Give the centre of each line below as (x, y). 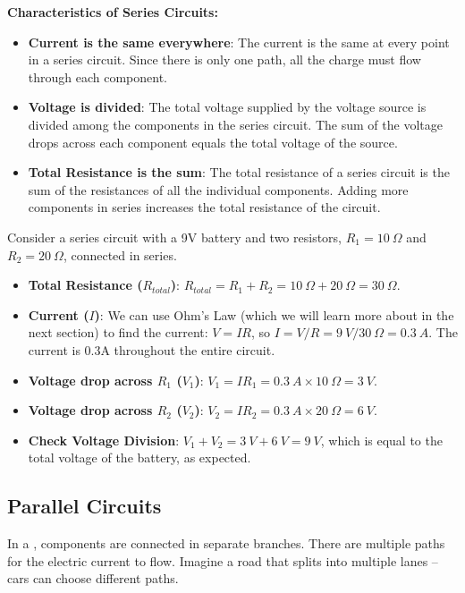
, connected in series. (120, 254)
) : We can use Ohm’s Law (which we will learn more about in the (274, 314)
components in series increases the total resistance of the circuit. (204, 207)
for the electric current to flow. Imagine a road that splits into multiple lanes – (223, 560)
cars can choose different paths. (93, 578)
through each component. (98, 76)
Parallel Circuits (85, 506)
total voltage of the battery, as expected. (139, 457)
